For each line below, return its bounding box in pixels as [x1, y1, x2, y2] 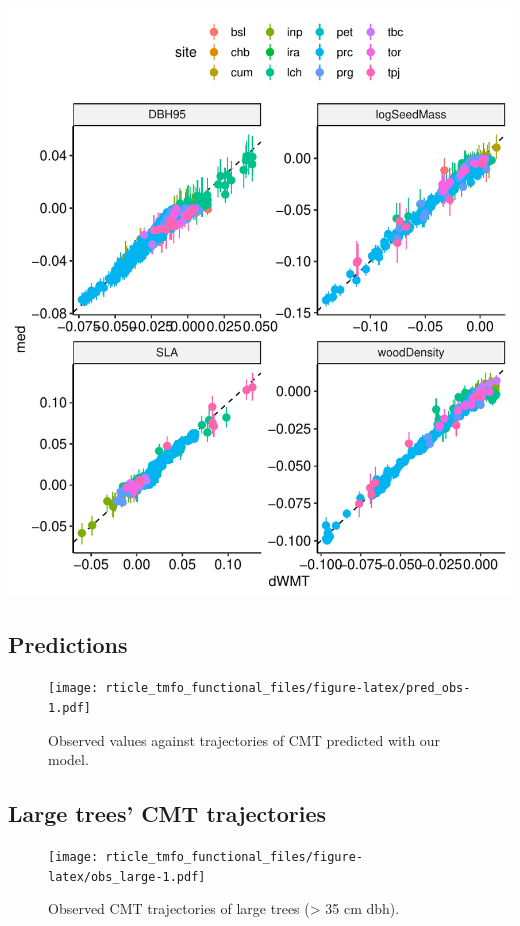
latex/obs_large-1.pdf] [48, 869, 206, 884]
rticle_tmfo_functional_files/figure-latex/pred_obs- [105, 681, 471, 696]
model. [48, 749, 89, 770]
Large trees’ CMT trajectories [8, 798, 327, 829]
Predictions [8, 629, 128, 660]
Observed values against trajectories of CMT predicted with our [48, 729, 441, 750]
